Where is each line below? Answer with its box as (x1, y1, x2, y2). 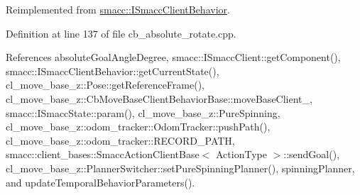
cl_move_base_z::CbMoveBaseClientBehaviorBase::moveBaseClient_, (6, 91, 312, 106)
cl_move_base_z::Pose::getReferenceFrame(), (6, 77, 204, 92)
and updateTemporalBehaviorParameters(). (6, 174, 195, 189)
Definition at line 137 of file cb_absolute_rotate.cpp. (6, 26, 236, 40)
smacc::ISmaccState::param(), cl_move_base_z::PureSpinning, (6, 105, 280, 120)
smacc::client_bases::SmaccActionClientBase (6, 147, 200, 162)
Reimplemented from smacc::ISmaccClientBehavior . (6, 2, 230, 16)
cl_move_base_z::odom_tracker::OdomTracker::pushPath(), (6, 119, 271, 134)
